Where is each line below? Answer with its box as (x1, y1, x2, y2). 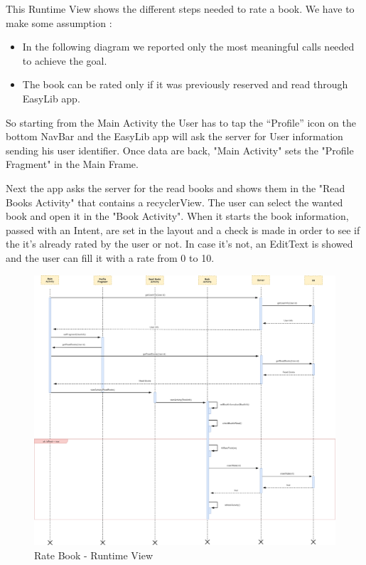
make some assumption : (6, 15, 112, 30)
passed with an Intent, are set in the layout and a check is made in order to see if (6, 222, 360, 237)
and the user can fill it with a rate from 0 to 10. (6, 250, 215, 265)
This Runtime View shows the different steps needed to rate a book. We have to (6, 1, 355, 16)
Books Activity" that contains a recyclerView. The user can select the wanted (6, 194, 343, 209)
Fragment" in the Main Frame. (6, 157, 139, 171)
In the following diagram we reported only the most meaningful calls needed (22, 39, 355, 54)
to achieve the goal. (22, 53, 107, 68)
